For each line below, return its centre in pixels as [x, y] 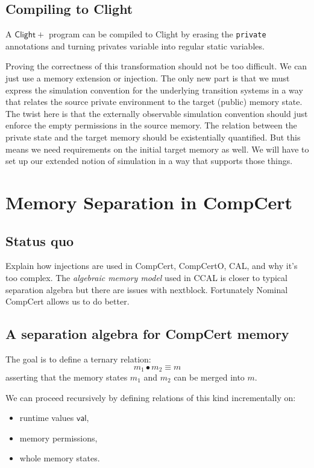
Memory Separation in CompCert [149, 202]
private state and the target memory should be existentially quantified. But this [153, 137]
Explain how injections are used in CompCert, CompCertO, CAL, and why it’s [152, 266]
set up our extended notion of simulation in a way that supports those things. [149, 161]
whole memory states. [60, 458]
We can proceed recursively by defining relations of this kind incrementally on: [151, 397]
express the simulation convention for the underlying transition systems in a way [154, 90]
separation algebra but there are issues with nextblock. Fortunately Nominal [147, 289]
